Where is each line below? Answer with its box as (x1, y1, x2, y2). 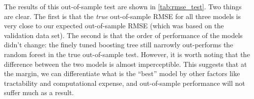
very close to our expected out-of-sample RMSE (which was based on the (4, 20, 224, 31)
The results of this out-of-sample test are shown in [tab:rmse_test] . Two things (4, 1, 242, 11)
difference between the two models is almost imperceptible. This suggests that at (4, 59, 247, 69)
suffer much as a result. (4, 87, 74, 98)
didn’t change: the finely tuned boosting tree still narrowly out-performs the (4, 40, 233, 50)
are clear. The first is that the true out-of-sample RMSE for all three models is (4, 11, 241, 21)
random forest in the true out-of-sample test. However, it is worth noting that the (4, 49, 250, 59)
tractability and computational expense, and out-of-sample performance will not (4, 78, 245, 88)
